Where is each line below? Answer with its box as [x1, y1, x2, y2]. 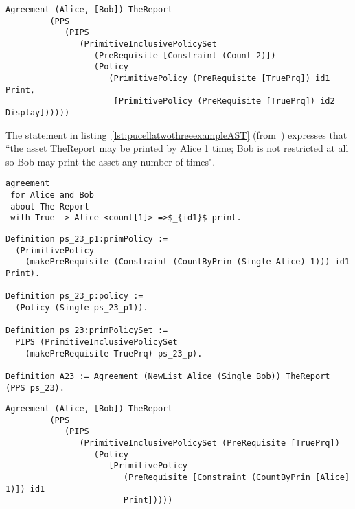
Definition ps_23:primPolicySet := [5, 326, 168, 336]
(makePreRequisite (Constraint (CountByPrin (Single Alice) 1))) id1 [25, 257, 350, 267]
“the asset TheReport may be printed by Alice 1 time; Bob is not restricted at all [5, 141, 349, 155]
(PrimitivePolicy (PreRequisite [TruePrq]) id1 [108, 73, 330, 83]
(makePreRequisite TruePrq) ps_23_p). [25, 348, 203, 359]
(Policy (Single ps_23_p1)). [15, 302, 148, 313]
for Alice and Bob [10, 190, 94, 200]
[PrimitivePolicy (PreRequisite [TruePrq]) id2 [113, 96, 335, 106]
